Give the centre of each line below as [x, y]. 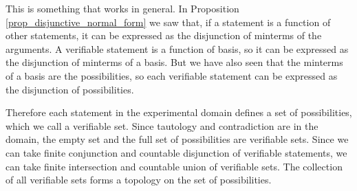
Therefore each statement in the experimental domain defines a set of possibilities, [179, 112]
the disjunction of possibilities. [70, 89]
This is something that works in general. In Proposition [122, 8]
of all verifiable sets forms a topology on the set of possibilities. [139, 180]
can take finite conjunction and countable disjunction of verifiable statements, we [176, 152]
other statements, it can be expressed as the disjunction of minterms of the [164, 35]
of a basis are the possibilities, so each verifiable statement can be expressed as [172, 75]
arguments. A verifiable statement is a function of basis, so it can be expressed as [177, 48]
